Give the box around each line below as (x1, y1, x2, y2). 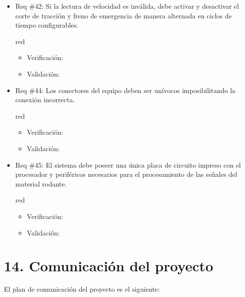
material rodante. (15, 178, 67, 188)
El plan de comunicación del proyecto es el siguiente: (4, 284, 160, 294)
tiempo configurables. (15, 20, 79, 30)
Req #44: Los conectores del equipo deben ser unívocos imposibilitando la (15, 85, 236, 95)
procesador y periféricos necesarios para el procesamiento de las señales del (15, 169, 237, 179)
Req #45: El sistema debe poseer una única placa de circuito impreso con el (15, 159, 241, 170)
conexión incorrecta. (15, 94, 75, 105)
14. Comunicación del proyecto (4, 256, 214, 276)
